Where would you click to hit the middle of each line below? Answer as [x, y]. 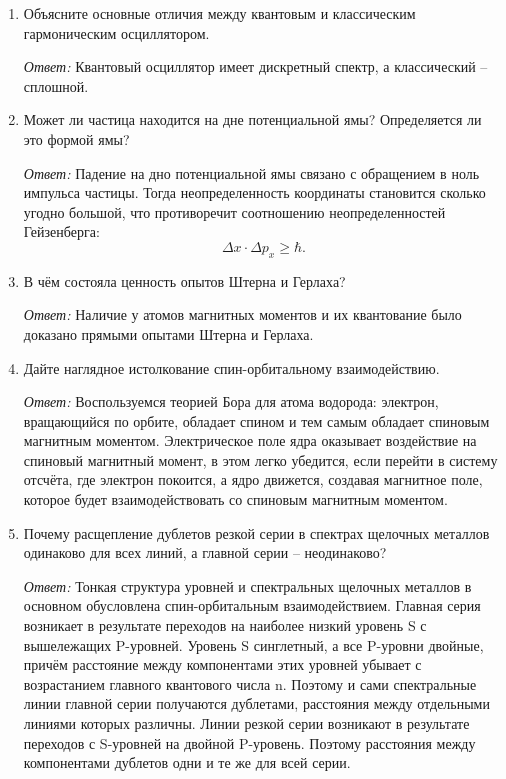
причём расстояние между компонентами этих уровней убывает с [222, 664]
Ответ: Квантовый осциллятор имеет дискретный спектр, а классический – [255, 66]
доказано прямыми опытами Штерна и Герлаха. [168, 333]
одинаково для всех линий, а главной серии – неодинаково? [205, 552]
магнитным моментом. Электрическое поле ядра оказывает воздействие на [250, 440]
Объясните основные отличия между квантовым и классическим [219, 13]
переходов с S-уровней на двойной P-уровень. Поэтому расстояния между [249, 742]
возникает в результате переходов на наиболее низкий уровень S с [225, 625]
